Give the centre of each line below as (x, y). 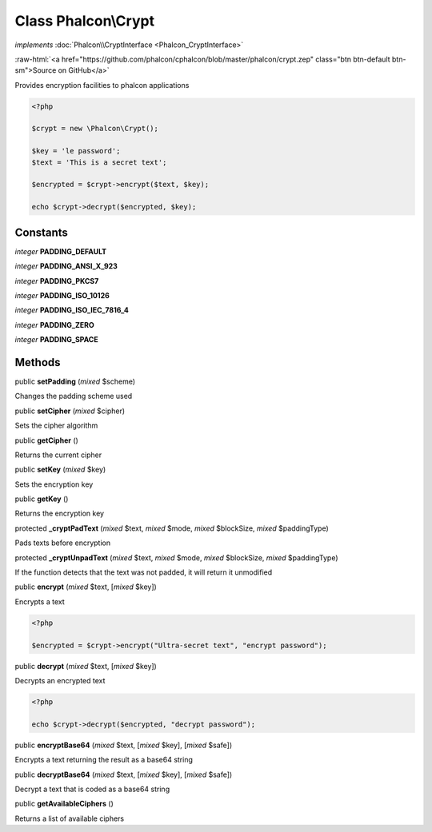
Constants (41, 232)
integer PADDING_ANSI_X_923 (66, 266)
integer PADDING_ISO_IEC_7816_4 (72, 310)
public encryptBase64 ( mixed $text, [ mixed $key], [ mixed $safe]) (124, 745)
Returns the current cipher (58, 455)
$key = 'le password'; (76, 151)
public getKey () (42, 499)
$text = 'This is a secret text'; (99, 162)
